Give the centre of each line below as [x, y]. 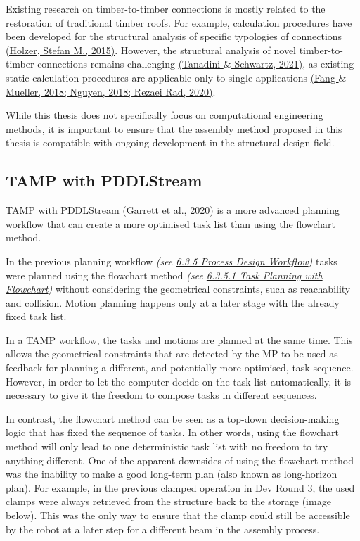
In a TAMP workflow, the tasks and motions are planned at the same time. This [179, 339]
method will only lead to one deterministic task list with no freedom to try [167, 446]
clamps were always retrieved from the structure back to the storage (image [168, 501]
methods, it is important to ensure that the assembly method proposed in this [174, 128]
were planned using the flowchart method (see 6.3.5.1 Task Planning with [164, 275]
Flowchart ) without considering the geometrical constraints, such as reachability [178, 289]
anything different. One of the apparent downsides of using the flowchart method [180, 460]
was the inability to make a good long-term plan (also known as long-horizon [172, 474]
